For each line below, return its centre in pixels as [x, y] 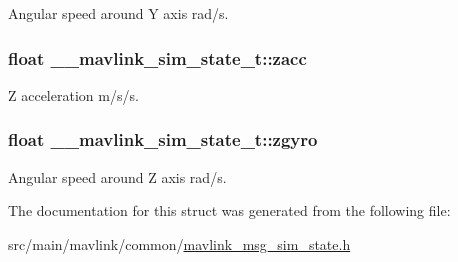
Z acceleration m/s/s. [73, 94]
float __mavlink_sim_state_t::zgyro [163, 139]
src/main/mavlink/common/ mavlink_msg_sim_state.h [179, 243]
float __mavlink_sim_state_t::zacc [157, 57]
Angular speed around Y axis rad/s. [118, 13]
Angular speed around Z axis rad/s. [117, 176]
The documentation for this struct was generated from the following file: [229, 210]
